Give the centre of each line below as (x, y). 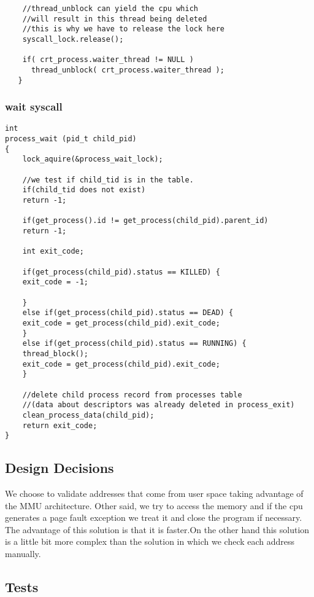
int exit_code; (53, 252)
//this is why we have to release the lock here (123, 29)
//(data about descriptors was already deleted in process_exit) (159, 405)
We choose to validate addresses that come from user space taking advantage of (154, 494)
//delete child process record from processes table (132, 395)
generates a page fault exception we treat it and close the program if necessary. (154, 517)
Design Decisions (59, 468)
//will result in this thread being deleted (115, 19)
